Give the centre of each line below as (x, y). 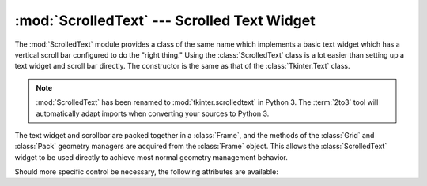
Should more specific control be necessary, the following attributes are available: (146, 172)
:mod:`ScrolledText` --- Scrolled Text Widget (165, 20)
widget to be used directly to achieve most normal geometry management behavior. (151, 157)
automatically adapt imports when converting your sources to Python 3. (153, 113)
